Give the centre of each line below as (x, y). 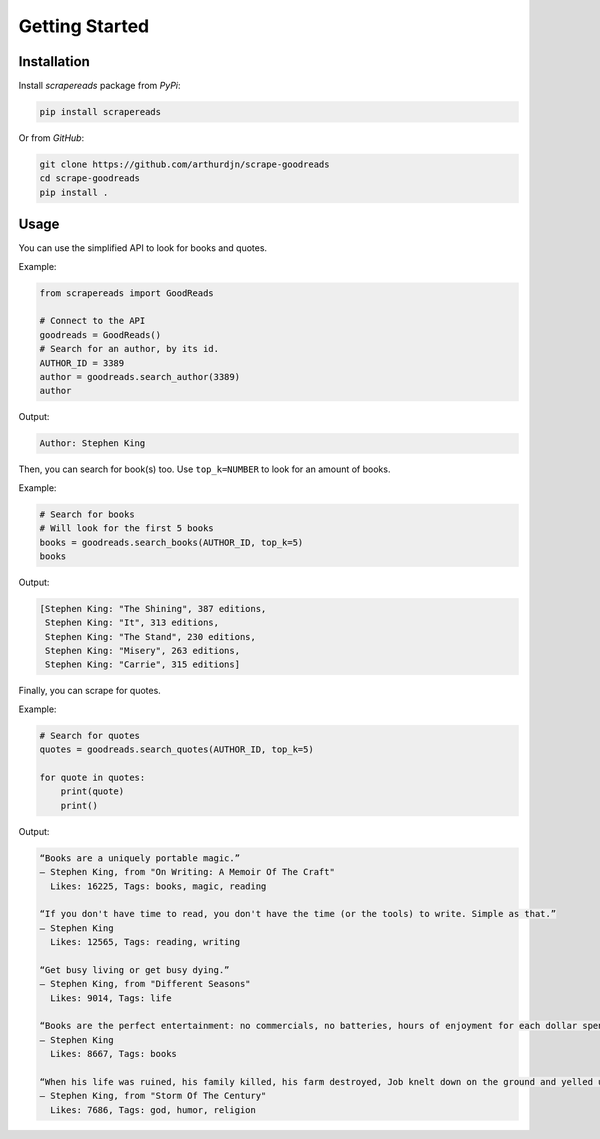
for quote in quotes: (92, 777)
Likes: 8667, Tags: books (113, 1054)
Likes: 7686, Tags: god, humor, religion (153, 1109)
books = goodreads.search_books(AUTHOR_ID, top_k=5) (171, 542)
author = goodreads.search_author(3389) (139, 377)
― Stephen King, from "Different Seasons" (145, 984)
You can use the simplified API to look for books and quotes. (143, 248)
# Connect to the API (92, 321)
